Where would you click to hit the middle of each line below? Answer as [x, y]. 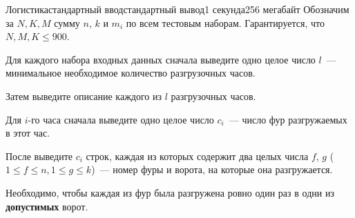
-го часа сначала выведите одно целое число [121, 119]
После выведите [39, 156]
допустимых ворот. [47, 206]
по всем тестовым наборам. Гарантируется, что [225, 22]
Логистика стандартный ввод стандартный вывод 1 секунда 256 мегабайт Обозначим [177, 9]
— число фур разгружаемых [288, 119]
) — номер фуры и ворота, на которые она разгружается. [212, 169]
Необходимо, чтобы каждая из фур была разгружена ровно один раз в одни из [170, 192]
